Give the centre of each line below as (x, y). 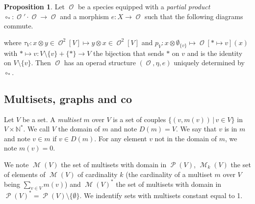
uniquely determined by (209, 63)
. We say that (196, 129)
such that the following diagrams (194, 16)
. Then (41, 63)
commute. (19, 26)
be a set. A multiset (52, 119)
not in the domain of (186, 138)
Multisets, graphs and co (68, 98)
